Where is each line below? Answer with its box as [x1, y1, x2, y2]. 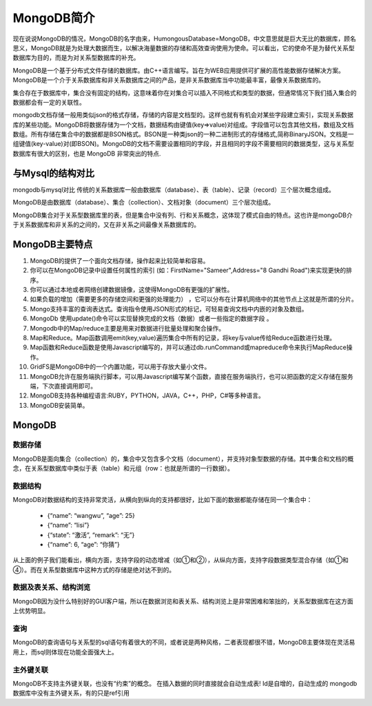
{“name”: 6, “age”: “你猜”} [47, 540, 120, 548]
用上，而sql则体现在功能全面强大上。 [12, 647, 118, 656]
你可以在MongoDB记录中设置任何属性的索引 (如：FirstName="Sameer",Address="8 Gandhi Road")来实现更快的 [30, 266, 347, 275]
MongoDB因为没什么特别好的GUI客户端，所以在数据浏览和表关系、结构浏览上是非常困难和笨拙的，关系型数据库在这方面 [12, 596, 354, 605]
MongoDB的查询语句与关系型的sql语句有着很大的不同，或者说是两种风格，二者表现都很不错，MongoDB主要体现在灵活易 [12, 638, 355, 647]
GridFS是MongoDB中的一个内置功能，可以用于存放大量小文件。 [30, 362, 211, 371]
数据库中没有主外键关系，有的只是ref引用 [12, 689, 130, 697]
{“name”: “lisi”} [47, 521, 90, 530]
